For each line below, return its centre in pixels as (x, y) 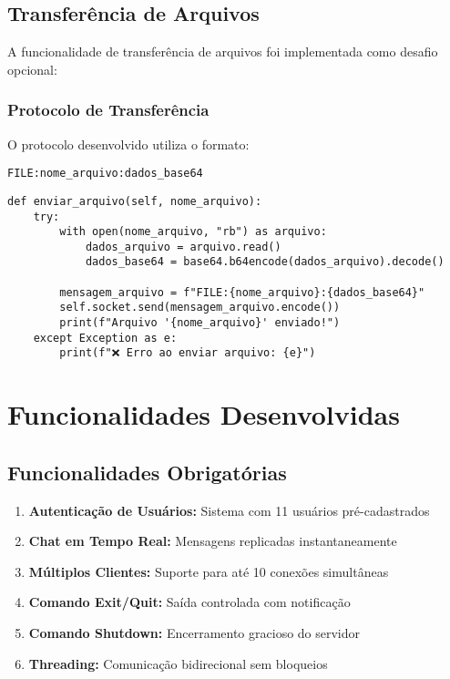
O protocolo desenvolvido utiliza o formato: (128, 144)
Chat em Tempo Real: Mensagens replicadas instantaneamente (213, 541)
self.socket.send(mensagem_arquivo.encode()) (200, 308)
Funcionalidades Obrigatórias (147, 472)
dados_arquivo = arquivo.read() (183, 247)
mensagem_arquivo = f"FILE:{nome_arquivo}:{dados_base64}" (242, 292)
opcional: (32, 69)
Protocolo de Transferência (108, 110)
